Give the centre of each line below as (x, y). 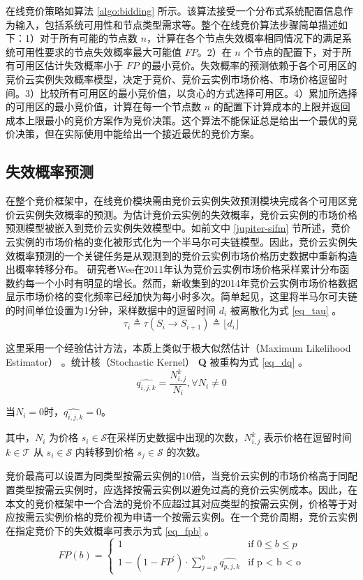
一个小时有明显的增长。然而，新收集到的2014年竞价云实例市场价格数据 (196, 282)
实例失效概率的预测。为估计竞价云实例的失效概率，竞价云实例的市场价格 (191, 214)
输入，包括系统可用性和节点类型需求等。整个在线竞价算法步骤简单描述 (176, 24)
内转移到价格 (104, 451)
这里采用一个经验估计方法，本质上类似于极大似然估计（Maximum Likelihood (178, 348)
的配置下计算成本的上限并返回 (282, 106)
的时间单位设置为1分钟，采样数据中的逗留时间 (111, 310)
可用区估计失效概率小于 (69, 65)
